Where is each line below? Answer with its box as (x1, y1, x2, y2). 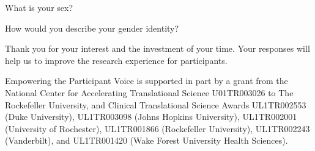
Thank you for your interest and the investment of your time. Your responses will (5, 42, 310, 55)
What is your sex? (5, 1, 73, 13)
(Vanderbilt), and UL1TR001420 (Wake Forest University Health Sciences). (5, 134, 288, 147)
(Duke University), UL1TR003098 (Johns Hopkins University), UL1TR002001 (5, 110, 297, 123)
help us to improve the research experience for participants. (5, 54, 228, 66)
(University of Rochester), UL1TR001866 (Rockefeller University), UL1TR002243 (5, 122, 310, 135)
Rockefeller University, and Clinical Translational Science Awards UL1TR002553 (5, 98, 306, 111)
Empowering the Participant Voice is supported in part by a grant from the (5, 74, 288, 87)
